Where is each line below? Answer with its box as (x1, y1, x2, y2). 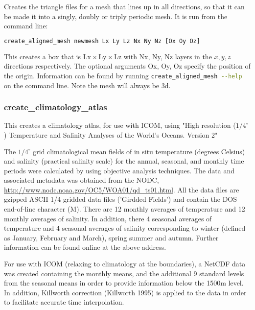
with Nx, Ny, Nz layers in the (123, 51, 212, 61)
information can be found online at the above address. (4, 242, 166, 252)
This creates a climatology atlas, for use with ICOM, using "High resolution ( (4, 120, 236, 130)
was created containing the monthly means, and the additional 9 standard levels (4, 268, 244, 278)
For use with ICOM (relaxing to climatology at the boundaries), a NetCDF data (4, 259, 246, 269)
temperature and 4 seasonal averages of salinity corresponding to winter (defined (4, 223, 246, 233)
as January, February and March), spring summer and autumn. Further (4, 232, 219, 242)
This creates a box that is (4, 51, 81, 61)
